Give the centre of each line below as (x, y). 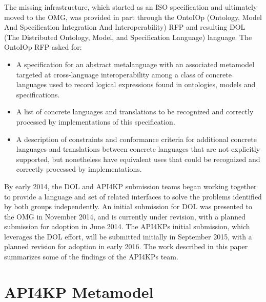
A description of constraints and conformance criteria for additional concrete (136, 139)
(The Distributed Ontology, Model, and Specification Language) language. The (128, 37)
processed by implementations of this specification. (96, 121)
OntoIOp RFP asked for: (43, 47)
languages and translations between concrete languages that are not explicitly (138, 149)
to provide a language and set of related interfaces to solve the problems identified (133, 196)
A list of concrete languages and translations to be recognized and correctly (135, 112)
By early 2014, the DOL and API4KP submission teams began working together (130, 186)
